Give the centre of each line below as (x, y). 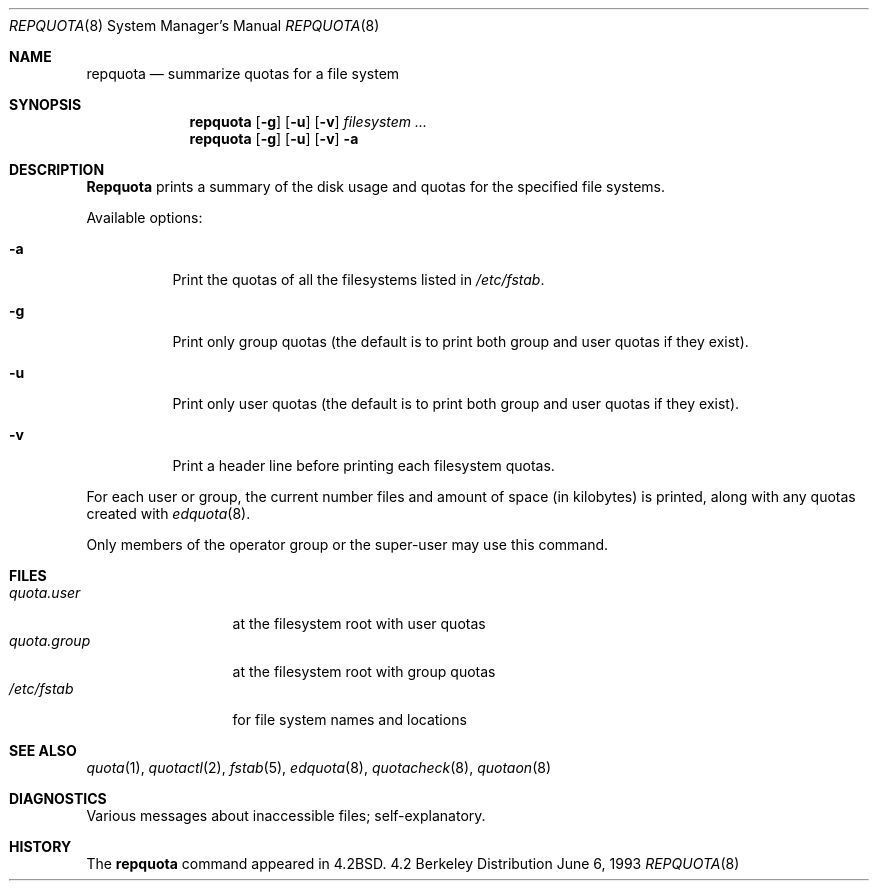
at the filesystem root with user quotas (359, 623)
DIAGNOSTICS (58, 798)
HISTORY (40, 846)
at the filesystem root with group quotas (364, 671)
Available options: (144, 217)
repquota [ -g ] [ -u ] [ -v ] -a (274, 138)
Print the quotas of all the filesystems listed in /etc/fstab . (358, 279)
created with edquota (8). (168, 513)
